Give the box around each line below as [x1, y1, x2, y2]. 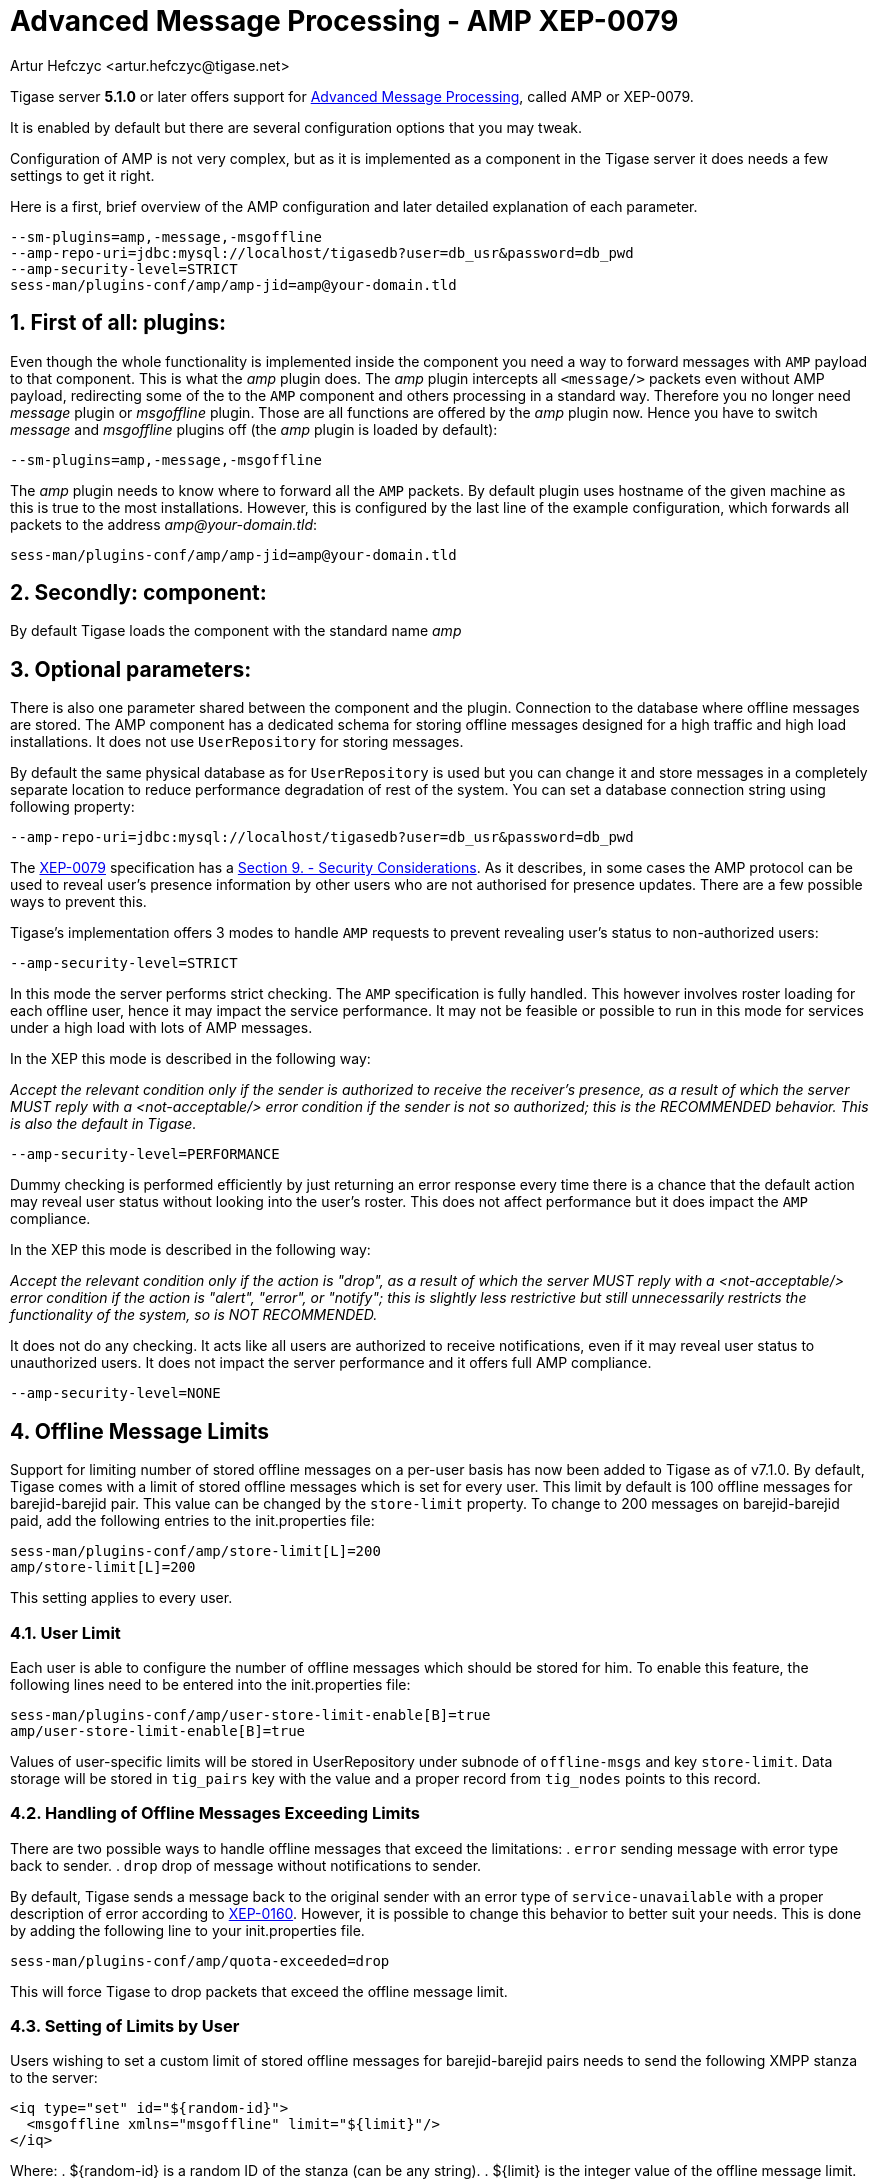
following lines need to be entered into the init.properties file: [10, 1675, 411, 1693]
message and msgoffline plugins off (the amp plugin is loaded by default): [10, 420, 498, 438]
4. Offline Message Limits [10, 1418, 270, 1444]
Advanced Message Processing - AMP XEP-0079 [10, 4, 679, 38]
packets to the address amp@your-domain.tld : [10, 515, 318, 533]
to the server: [10, 2069, 98, 2087]
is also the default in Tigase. [10, 1115, 197, 1133]
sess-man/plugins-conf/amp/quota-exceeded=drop [10, 1952, 390, 1969]
